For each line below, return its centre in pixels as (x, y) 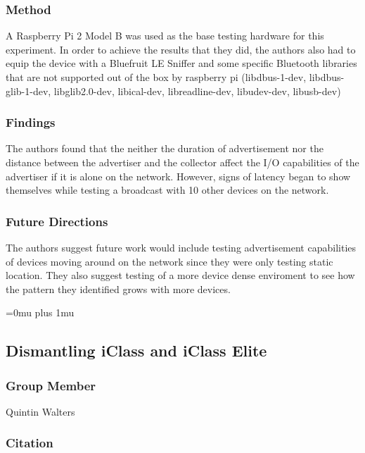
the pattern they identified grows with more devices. (118, 288)
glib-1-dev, (28, 91)
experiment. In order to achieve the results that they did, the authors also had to (181, 49)
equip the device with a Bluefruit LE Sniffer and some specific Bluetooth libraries (181, 63)
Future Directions (57, 221)
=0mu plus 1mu (40, 312)
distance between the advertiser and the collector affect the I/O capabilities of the (182, 162)
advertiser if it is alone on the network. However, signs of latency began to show (178, 176)
